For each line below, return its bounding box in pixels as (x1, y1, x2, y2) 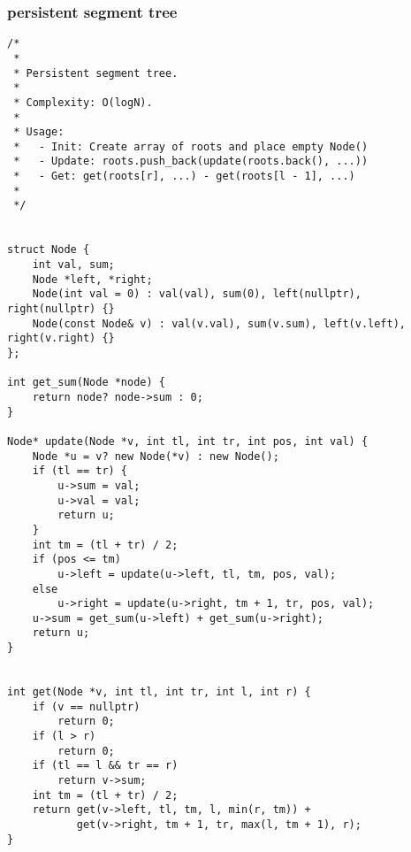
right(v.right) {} (7, 332, 115, 345)
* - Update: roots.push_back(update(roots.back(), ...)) (13, 155, 369, 168)
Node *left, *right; (32, 272, 153, 286)
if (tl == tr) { (32, 464, 128, 478)
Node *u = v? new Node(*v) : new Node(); (32, 449, 279, 463)
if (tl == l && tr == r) (32, 759, 179, 772)
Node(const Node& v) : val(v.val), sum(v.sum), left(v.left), (32, 317, 407, 330)
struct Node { (7, 243, 90, 257)
